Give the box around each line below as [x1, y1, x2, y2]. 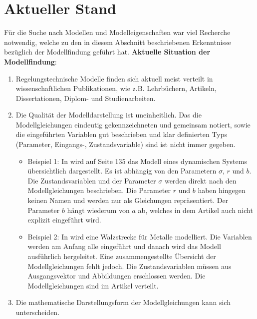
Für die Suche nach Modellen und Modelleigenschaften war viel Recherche [4, 27, 231, 37]
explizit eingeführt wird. [27, 214, 101, 225]
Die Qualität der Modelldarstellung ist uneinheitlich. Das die [15, 109, 202, 120]
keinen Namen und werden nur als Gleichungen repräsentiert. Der [27, 195, 229, 205]
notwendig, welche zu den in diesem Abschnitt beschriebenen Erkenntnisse [4, 36, 231, 47]
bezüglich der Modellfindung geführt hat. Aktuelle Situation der [4, 46, 211, 57]
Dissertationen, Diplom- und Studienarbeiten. [15, 92, 156, 103]
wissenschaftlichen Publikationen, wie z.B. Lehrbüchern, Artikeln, [15, 83, 217, 93]
